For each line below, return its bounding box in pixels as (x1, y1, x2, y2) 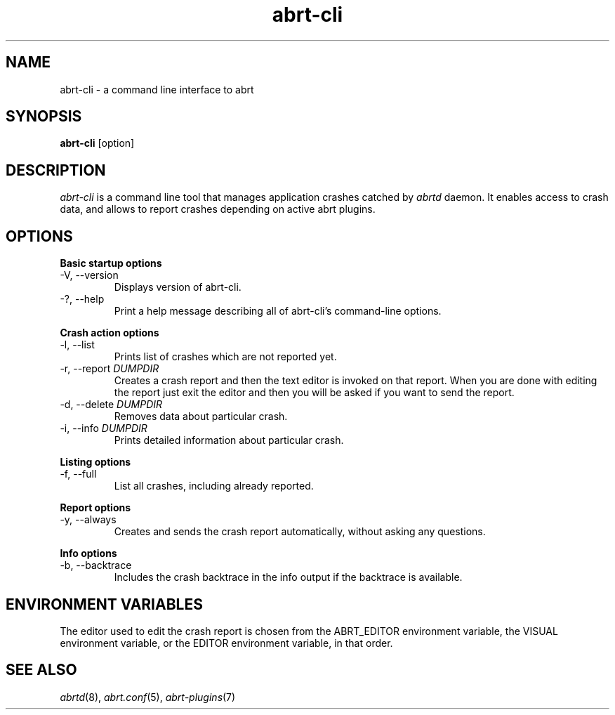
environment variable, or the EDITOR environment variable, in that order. (60, 636, 393, 649)
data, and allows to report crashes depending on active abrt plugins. (60, 203, 376, 216)
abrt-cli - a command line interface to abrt (60, 83, 254, 96)
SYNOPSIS (6, 107, 82, 126)
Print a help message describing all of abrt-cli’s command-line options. (114, 305, 442, 317)
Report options (60, 501, 131, 514)
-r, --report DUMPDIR (60, 362, 159, 375)
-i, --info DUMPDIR (60, 422, 147, 435)
